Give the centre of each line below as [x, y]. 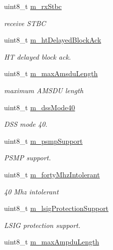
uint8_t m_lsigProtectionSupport [56, 208]
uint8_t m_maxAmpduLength [52, 242]
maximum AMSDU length [44, 90]
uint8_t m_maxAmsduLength [51, 73]
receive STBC [25, 23]
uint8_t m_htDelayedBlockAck [53, 40]
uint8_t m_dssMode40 [40, 107]
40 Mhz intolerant [31, 191]
